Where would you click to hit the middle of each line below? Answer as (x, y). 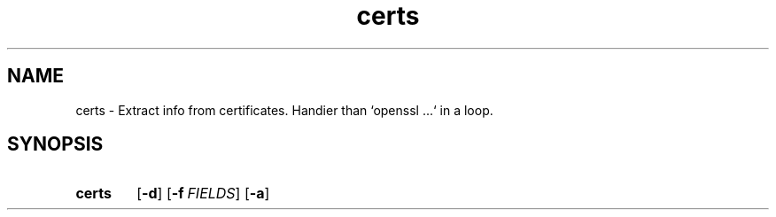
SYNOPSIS (55, 144)
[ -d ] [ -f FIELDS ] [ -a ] (203, 194)
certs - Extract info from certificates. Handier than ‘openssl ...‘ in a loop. (284, 110)
